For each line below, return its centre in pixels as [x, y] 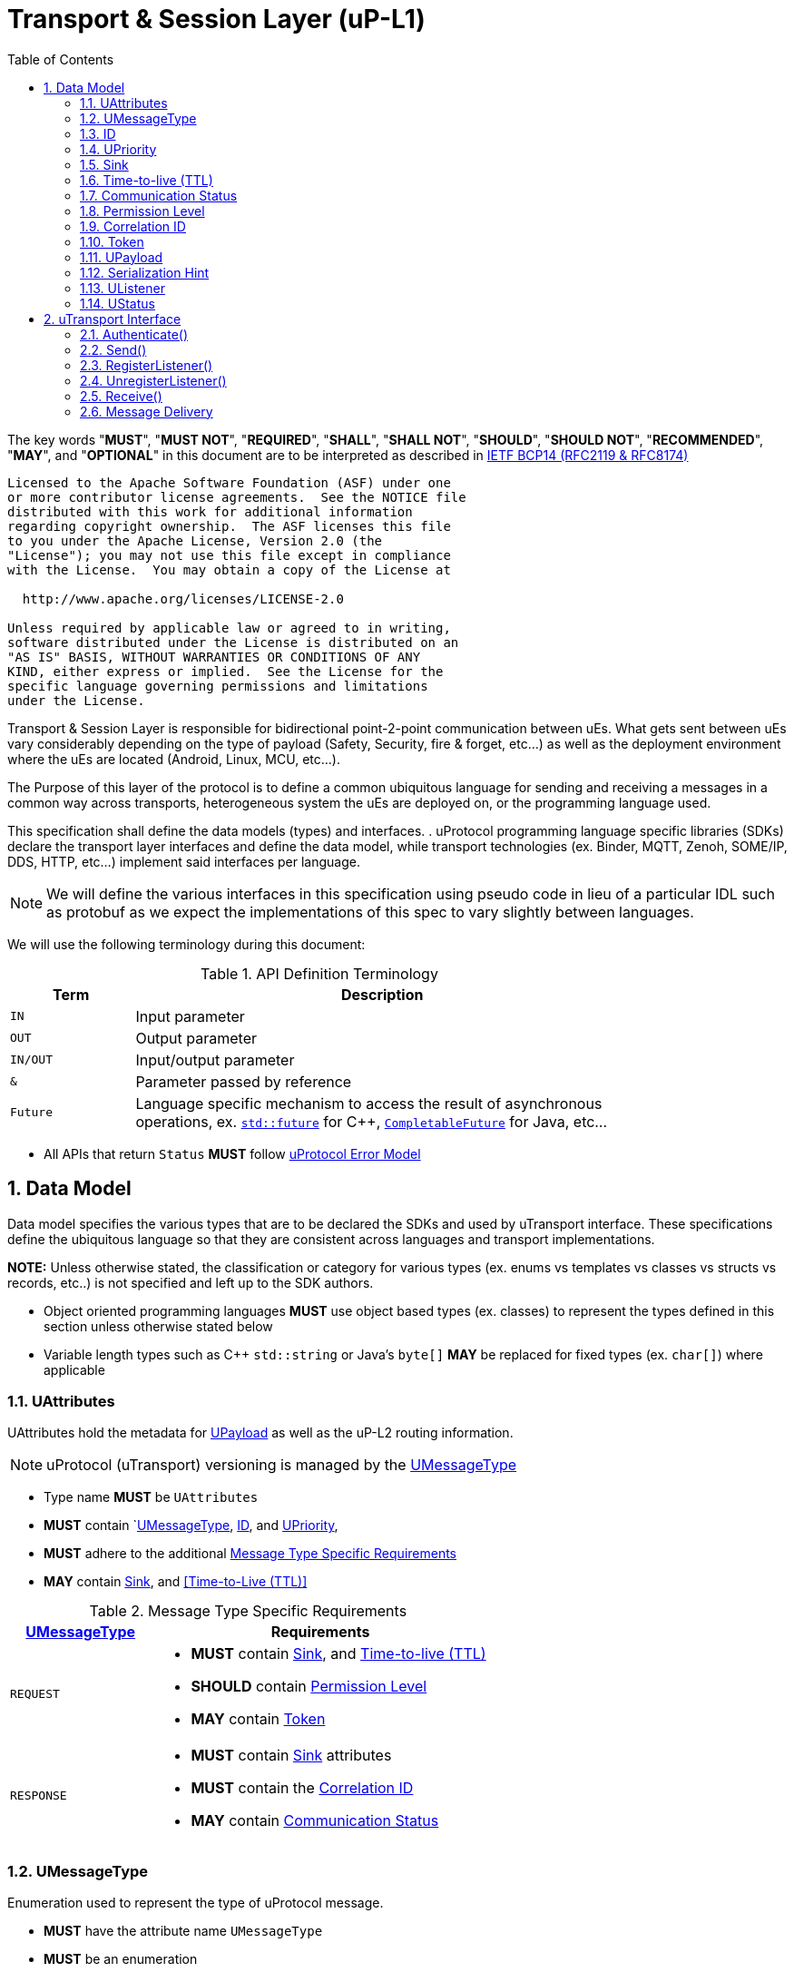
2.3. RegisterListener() [147, 365]
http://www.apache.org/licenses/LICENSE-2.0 [183, 598]
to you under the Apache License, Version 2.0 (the [195, 540]
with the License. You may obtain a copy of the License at [229, 569]
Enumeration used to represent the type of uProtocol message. [196, 1903]
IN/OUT [31, 1060]
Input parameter [190, 1016]
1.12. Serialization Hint [145, 272]
